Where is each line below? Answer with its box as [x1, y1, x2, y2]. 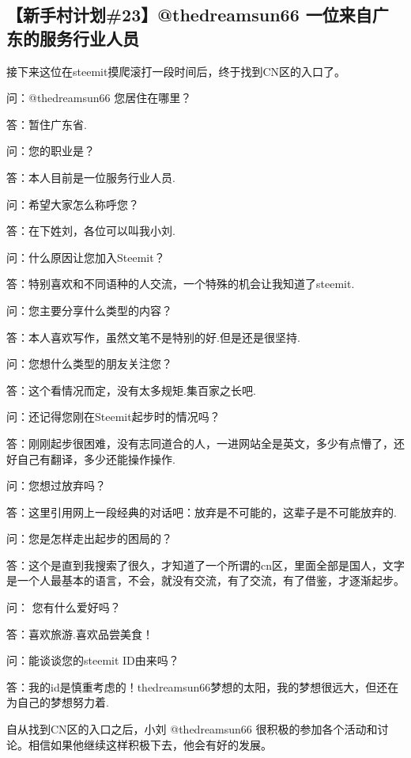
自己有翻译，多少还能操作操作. [17, 450, 175, 467]
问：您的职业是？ [6, 142, 95, 159]
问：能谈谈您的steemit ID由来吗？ [6, 652, 179, 669]
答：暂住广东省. [6, 116, 87, 132]
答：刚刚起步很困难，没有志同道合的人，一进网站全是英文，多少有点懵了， [6, 434, 394, 451]
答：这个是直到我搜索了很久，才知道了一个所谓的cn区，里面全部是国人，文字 [6, 556, 405, 573]
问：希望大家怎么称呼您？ [6, 195, 139, 212]
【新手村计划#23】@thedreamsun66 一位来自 [6, 2, 372, 27]
